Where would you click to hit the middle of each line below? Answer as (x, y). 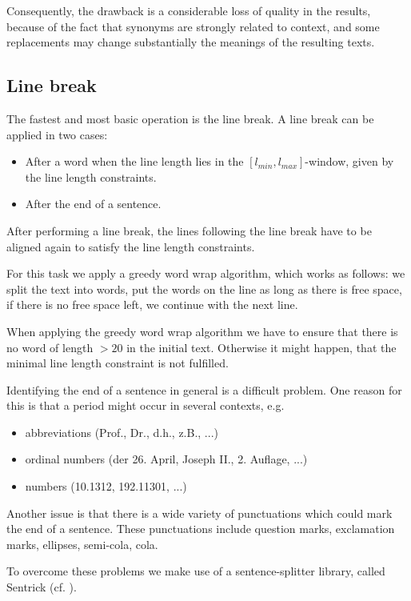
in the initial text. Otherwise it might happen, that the (261, 347)
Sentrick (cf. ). (42, 587)
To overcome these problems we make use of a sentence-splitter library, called (196, 571)
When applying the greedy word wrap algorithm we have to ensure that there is (202, 331)
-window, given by (349, 161)
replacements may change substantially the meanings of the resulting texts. (191, 42)
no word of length (50, 347)
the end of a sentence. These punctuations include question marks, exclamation (201, 529)
